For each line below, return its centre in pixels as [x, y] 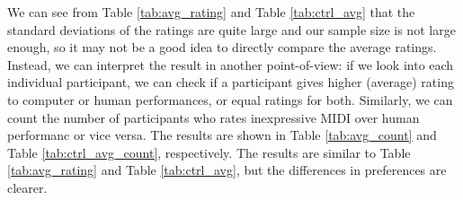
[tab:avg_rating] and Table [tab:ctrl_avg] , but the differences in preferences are [227, 170]
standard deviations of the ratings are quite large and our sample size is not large [231, 29]
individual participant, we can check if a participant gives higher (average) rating [231, 82]
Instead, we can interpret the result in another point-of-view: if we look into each [231, 64]
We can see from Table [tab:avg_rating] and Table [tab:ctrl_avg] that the [211, 12]
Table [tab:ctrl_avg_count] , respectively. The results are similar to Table [209, 152]
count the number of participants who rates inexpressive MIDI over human [214, 117]
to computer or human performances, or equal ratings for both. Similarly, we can [230, 99]
